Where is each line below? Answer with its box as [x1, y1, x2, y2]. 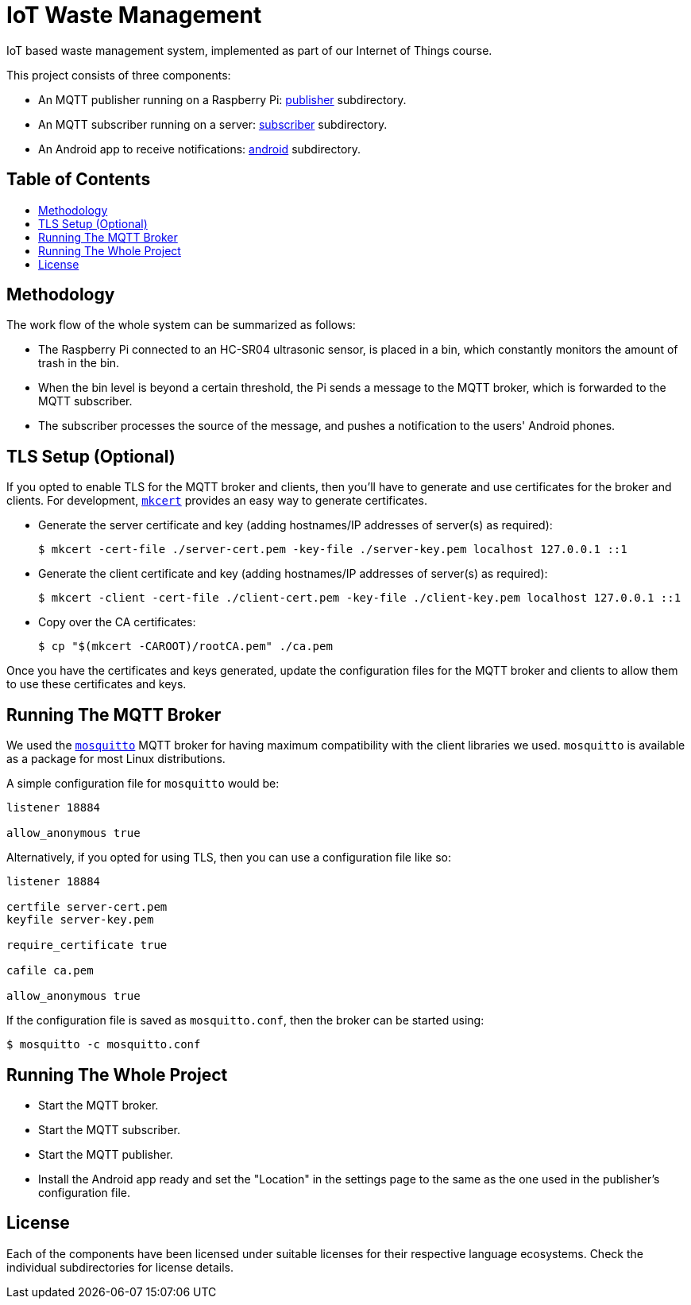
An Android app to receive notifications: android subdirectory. [38, 141, 361, 156]
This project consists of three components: [6, 68, 231, 82]
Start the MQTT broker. [38, 1098, 159, 1112]
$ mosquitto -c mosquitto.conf [6, 1038, 201, 1051]
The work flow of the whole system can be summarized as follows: [6, 318, 356, 332]
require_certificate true [6, 939, 168, 952]
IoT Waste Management [6, 2, 262, 29]
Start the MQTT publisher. [38, 1147, 173, 1161]
